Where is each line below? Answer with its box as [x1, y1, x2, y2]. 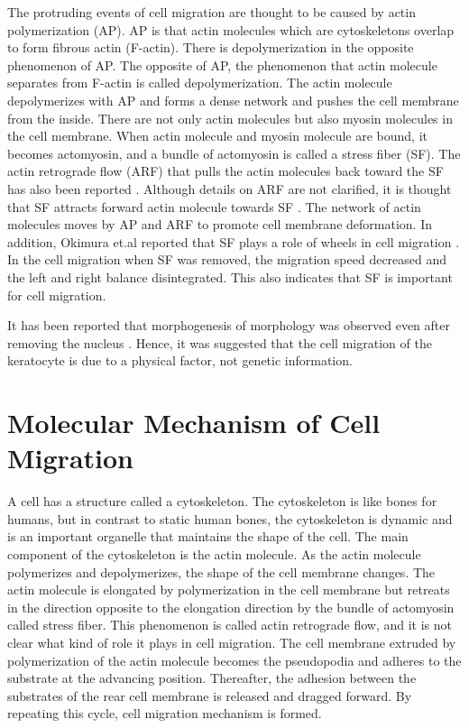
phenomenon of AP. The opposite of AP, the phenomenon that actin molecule [7, 55, 437, 74]
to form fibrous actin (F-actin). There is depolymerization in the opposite [7, 38, 414, 57]
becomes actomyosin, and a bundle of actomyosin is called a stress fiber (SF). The [7, 143, 461, 162]
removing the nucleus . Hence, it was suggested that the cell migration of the [7, 333, 432, 352]
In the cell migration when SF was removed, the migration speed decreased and [7, 250, 447, 269]
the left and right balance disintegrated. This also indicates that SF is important [7, 267, 453, 286]
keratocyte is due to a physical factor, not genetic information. [7, 351, 353, 370]
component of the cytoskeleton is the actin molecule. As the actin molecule [7, 544, 421, 563]
